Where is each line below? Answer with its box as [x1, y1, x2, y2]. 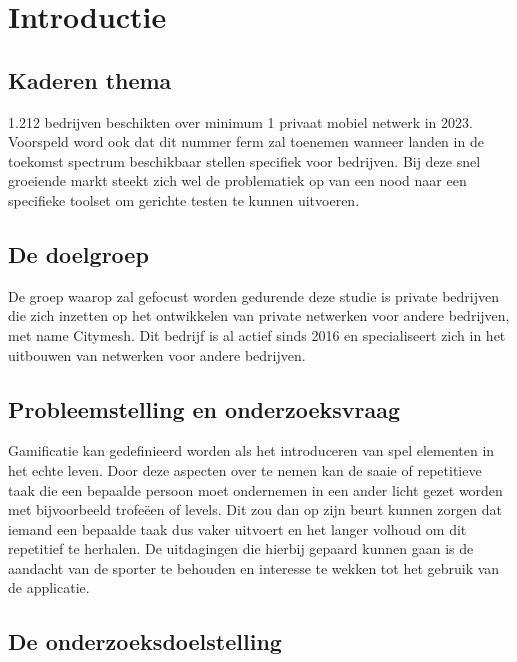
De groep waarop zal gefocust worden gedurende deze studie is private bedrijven [8, 285, 500, 306]
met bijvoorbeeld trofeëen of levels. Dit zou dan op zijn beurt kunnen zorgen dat [8, 499, 502, 520]
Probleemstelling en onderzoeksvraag [8, 393, 401, 424]
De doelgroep [8, 238, 149, 269]
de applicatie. [8, 577, 90, 598]
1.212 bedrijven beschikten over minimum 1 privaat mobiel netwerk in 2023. [8, 111, 473, 132]
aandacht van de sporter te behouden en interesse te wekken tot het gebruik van [8, 557, 500, 578]
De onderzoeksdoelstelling [8, 626, 282, 657]
